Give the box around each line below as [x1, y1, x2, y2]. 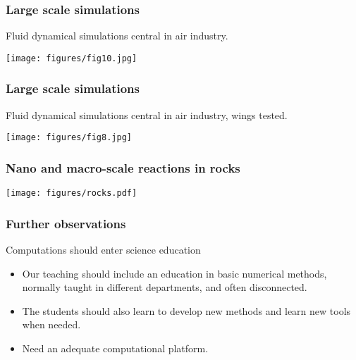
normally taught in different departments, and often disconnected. [22, 280, 307, 294]
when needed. [22, 317, 81, 332]
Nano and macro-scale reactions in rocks [6, 159, 240, 176]
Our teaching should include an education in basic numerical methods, [22, 266, 327, 280]
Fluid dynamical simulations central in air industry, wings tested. [6, 107, 288, 122]
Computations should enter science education [6, 242, 201, 257]
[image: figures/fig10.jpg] [6, 53, 137, 63]
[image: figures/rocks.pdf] [6, 188, 137, 199]
